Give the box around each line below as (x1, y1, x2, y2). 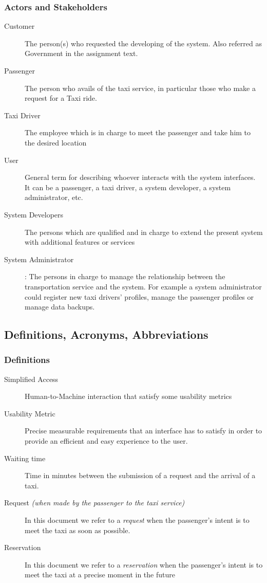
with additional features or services (25, 236, 135, 247)
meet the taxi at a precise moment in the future (25, 569, 175, 580)
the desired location (25, 137, 87, 148)
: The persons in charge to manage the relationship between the (25, 271, 225, 282)
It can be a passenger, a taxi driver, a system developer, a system (25, 181, 231, 192)
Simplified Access (4, 373, 59, 384)
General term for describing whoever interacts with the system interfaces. (25, 172, 256, 183)
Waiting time (4, 452, 46, 463)
